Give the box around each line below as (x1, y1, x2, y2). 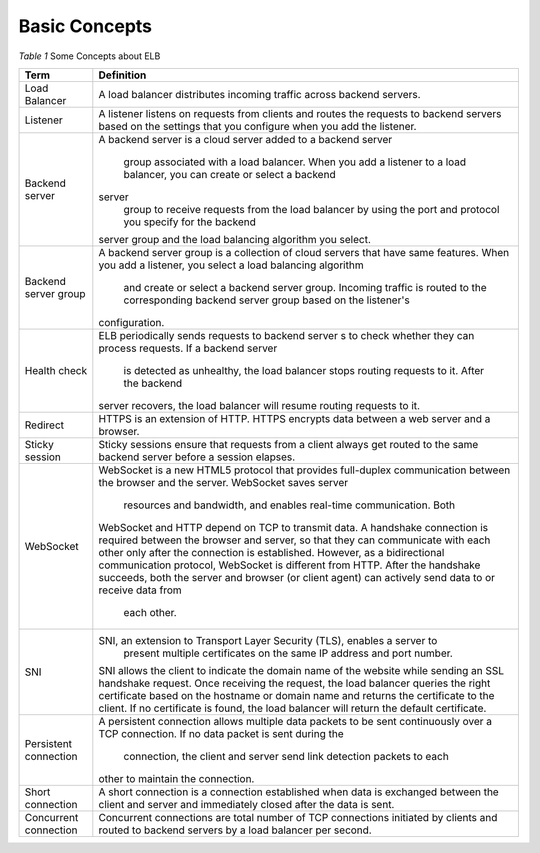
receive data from (98, 583, 182, 597)
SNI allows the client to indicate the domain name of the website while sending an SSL (98, 663, 505, 677)
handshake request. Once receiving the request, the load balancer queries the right (98, 676, 491, 690)
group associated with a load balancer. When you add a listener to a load (123, 155, 467, 169)
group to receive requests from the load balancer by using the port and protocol (123, 202, 500, 216)
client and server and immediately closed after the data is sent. (98, 797, 395, 811)
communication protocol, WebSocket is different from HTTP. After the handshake (98, 558, 481, 572)
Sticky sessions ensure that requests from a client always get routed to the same (98, 437, 479, 451)
